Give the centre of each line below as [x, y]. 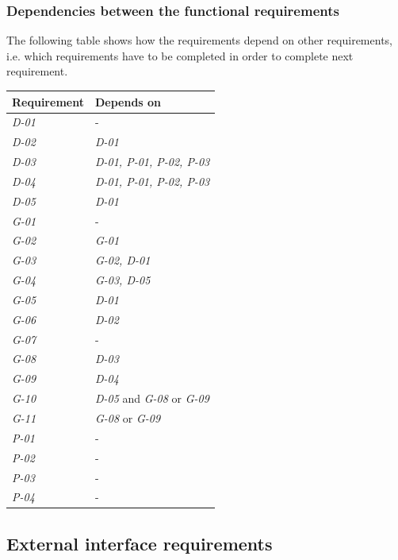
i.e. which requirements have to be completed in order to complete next [180, 55]
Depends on [128, 101]
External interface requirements [140, 543]
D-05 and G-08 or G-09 [152, 398]
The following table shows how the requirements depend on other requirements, [199, 40]
